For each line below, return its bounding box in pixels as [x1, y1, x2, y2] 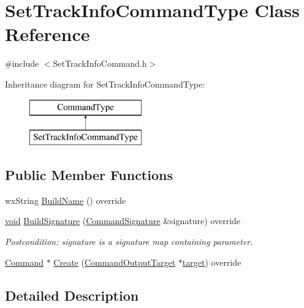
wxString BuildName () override [5, 193, 126, 206]
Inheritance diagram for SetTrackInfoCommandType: [5, 77, 205, 90]
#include [5, 57, 39, 70]
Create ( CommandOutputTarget [53, 255, 176, 268]
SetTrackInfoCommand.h [53, 57, 147, 70]
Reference [5, 21, 90, 47]
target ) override [182, 255, 241, 268]
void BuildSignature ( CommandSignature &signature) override [5, 214, 241, 227]
